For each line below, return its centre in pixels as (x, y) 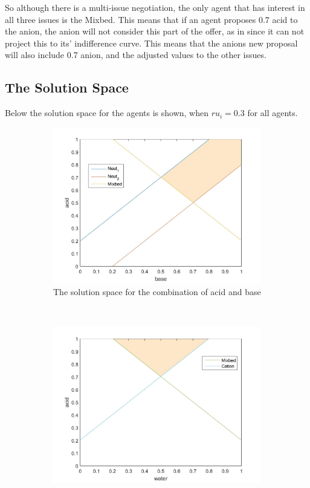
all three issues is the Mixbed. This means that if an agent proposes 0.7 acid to (151, 19)
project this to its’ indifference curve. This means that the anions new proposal (151, 43)
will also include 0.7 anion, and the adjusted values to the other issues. (136, 55)
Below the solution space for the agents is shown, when (107, 113)
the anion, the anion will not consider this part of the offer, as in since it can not (155, 31)
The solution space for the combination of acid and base (157, 292)
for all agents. (273, 113)
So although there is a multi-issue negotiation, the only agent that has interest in (155, 7)
